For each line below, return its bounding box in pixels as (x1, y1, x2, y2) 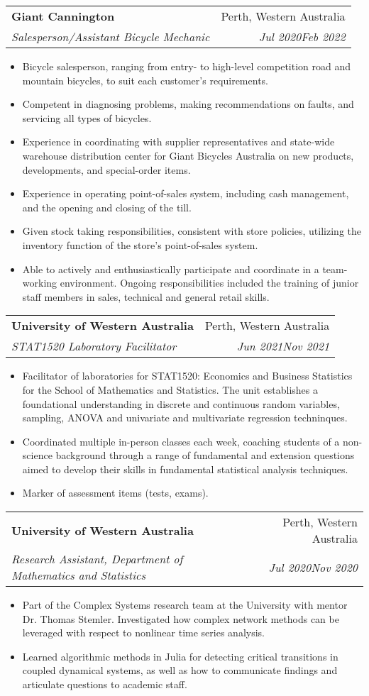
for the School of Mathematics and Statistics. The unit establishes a (22, 382, 319, 397)
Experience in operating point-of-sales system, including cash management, (22, 186, 349, 201)
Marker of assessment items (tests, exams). (22, 485, 209, 500)
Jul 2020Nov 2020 (268, 558, 358, 575)
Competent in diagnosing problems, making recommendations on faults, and (22, 96, 354, 111)
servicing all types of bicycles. (22, 110, 152, 125)
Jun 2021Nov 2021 (236, 338, 330, 355)
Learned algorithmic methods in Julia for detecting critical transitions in (22, 648, 338, 663)
